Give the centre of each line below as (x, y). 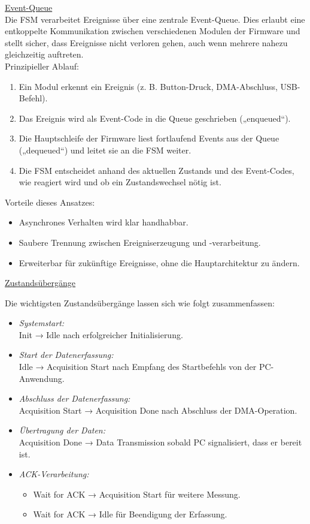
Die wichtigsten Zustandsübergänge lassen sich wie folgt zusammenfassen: (140, 302)
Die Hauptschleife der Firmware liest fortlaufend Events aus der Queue (149, 138)
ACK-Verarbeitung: (54, 474)
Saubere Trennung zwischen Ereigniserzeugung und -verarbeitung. (140, 242)
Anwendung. (42, 378)
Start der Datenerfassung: (66, 355)
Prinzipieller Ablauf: (42, 66)
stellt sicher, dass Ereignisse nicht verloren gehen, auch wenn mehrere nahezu (146, 42)
